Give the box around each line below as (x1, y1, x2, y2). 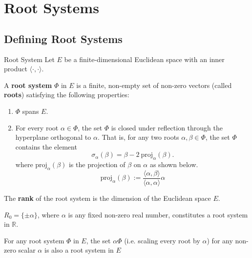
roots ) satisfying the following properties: (4, 89, 129, 100)
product (4, 64, 27, 74)
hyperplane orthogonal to (15, 132, 91, 142)
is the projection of (68, 159, 126, 170)
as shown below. (149, 159, 198, 170)
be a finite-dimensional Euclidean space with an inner (64, 54, 225, 64)
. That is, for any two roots (97, 132, 179, 142)
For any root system (4, 235, 64, 245)
